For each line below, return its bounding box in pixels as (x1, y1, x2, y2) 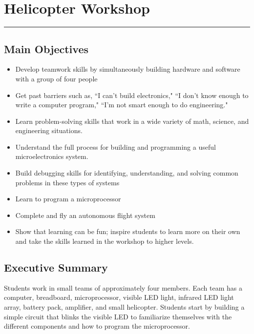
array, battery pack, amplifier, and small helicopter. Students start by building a (4, 302, 245, 312)
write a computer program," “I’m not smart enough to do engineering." (15, 99, 228, 110)
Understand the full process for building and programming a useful (15, 141, 216, 152)
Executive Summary (4, 260, 108, 275)
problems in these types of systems (15, 177, 120, 187)
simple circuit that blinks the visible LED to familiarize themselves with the (4, 311, 232, 321)
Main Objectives (4, 41, 88, 56)
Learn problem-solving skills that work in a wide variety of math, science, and (15, 116, 249, 126)
